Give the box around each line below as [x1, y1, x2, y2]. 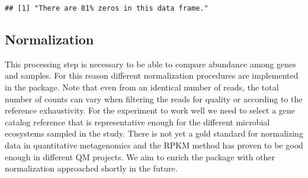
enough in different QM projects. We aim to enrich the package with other [5, 150, 275, 163]
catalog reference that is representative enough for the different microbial [5, 115, 270, 128]
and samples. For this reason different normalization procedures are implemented [5, 69, 299, 82]
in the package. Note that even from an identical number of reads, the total [5, 81, 279, 93]
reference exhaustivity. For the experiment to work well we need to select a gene [5, 104, 296, 116]
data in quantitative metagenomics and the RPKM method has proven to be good [5, 139, 303, 151]
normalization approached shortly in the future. [5, 162, 178, 174]
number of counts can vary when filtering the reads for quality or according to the [5, 92, 303, 105]
